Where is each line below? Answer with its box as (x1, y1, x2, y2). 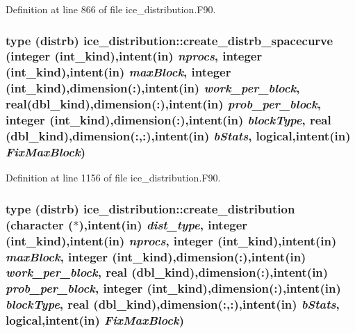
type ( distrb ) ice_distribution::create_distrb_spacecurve (6, 31, 333, 49)
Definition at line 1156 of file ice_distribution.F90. (6, 170, 221, 185)
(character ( (6, 216, 74, 233)
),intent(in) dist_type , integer (79, 216, 248, 233)
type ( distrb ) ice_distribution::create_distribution (6, 200, 295, 217)
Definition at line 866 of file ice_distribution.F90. (6, 2, 216, 16)
